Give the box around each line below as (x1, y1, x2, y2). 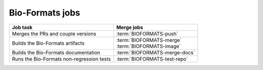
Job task (12, 24, 33, 31)
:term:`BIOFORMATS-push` (116, 30, 178, 37)
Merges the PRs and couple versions (12, 30, 96, 37)
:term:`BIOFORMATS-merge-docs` (116, 49, 195, 56)
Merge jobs (116, 24, 143, 31)
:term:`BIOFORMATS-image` (116, 43, 181, 50)
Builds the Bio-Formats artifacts (12, 39, 85, 46)
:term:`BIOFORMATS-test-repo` (116, 55, 188, 62)
